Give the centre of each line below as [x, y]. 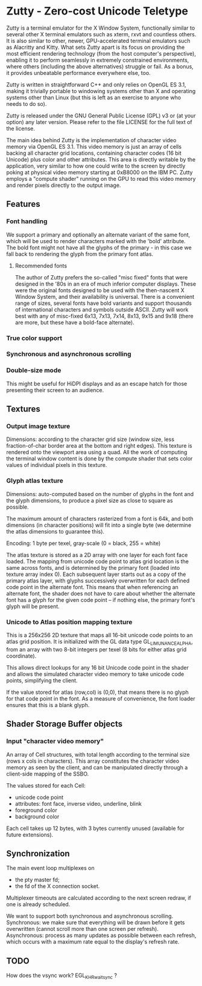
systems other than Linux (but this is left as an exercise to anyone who [94, 97]
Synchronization [38, 853]
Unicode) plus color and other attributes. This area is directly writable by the [101, 159]
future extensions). [30, 834]
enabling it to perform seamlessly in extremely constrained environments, [98, 60]
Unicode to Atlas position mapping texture [69, 622]
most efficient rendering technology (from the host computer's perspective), [101, 53]
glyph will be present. [33, 606]
